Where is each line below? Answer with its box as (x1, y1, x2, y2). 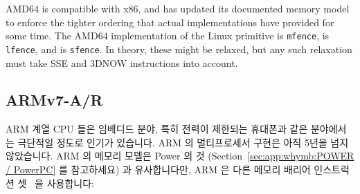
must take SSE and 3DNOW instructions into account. (6, 55, 238, 70)
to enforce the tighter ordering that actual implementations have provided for (6, 14, 334, 29)
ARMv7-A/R (6, 89, 103, 110)
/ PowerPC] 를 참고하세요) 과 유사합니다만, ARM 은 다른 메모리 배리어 (6, 162, 311, 177)
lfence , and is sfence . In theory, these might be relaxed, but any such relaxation (6, 41, 352, 56)
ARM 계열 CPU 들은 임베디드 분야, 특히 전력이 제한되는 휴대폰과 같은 (6, 122, 308, 136)
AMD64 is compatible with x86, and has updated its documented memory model (6, 1, 350, 15)
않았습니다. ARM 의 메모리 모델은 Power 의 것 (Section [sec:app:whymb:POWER (6, 148, 354, 163)
